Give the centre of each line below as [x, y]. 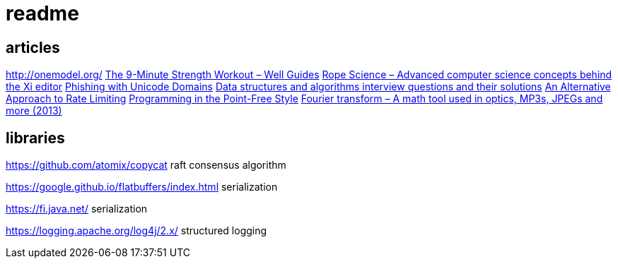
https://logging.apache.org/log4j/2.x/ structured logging [136, 231]
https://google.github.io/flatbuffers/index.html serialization [142, 187]
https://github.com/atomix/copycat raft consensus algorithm [146, 165]
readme [42, 13]
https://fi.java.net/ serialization [77, 209]
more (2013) [34, 111]
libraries [35, 138]
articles [33, 47]
